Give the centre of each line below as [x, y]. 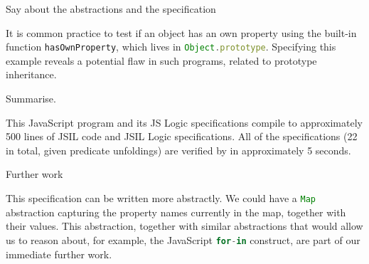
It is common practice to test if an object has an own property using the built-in [181, 32]
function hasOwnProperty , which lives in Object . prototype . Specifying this [171, 47]
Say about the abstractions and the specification [111, 9]
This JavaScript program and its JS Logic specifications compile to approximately [184, 122]
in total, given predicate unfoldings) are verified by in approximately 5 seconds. [178, 150]
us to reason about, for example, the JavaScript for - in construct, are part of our [183, 239]
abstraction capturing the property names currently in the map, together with [176, 212]
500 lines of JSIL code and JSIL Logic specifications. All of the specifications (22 [182, 136]
